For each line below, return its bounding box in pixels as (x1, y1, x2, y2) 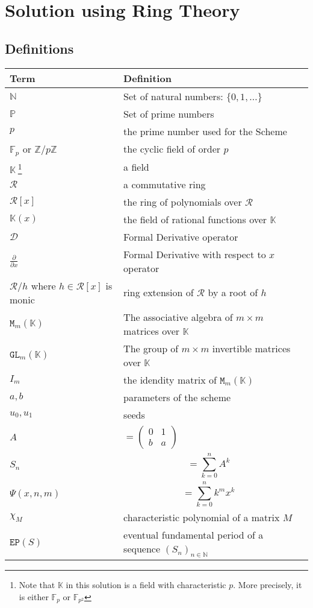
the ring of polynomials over (123, 194, 242, 209)
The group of (123, 341, 179, 355)
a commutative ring (123, 177, 206, 191)
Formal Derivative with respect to (123, 247, 266, 261)
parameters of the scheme (123, 390, 231, 404)
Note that (19, 578, 55, 591)
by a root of (208, 285, 258, 300)
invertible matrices (212, 341, 291, 355)
